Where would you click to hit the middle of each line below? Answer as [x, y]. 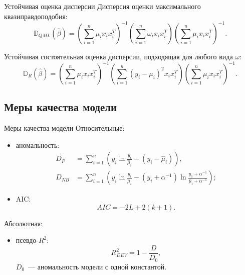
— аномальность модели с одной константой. [97, 266]
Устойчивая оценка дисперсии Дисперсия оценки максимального [102, 6]
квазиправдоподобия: [36, 16]
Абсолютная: [23, 223]
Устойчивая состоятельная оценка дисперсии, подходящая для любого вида [118, 56]
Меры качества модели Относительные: [64, 127]
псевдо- [27, 240]
